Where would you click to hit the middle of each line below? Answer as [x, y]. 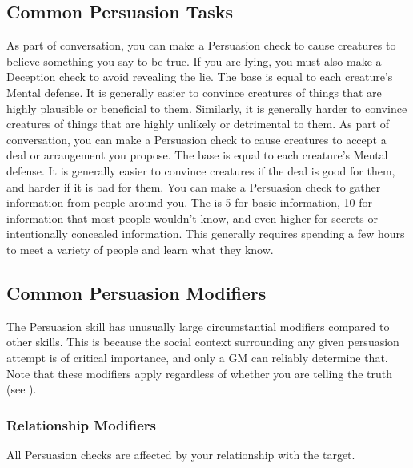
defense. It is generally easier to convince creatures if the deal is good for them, [201, 170]
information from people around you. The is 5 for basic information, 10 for [190, 202]
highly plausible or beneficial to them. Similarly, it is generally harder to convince [207, 108]
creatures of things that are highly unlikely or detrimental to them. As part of [198, 124]
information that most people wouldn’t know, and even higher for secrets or [192, 218]
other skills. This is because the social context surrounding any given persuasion [203, 342]
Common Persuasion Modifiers [136, 292]
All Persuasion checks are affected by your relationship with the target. [181, 454]
